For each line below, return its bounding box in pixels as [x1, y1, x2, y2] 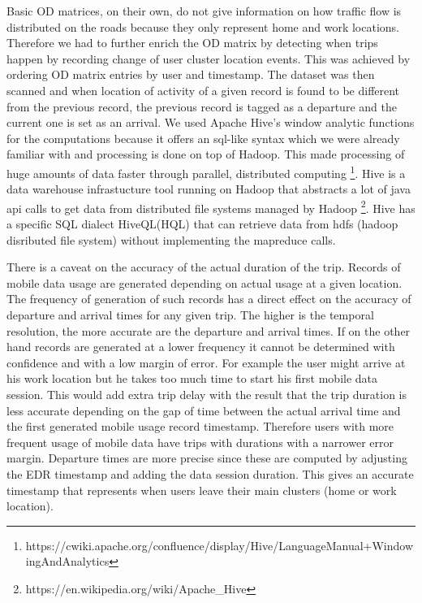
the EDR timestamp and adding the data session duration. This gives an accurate [6, 465, 414, 482]
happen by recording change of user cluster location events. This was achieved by [6, 50, 411, 67]
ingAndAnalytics [25, 553, 110, 570]
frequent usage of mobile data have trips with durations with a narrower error [6, 433, 394, 450]
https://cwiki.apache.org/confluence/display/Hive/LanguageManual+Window [25, 536, 414, 553]
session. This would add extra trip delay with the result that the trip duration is [6, 385, 407, 402]
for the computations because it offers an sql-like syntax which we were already [6, 129, 400, 146]
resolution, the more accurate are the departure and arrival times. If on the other [6, 322, 411, 339]
